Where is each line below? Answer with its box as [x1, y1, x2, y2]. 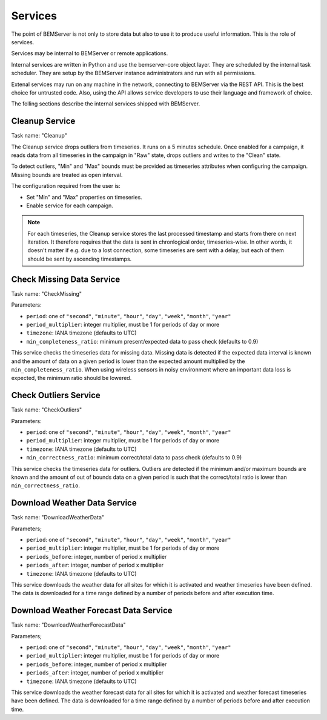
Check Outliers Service [11, 390, 101, 401]
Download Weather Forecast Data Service [11, 605, 173, 616]
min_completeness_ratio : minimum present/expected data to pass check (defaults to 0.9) [26, 338, 259, 345]
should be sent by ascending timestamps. [27, 255, 132, 262]
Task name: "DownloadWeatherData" [11, 514, 105, 521]
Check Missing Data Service [11, 274, 121, 284]
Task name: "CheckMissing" [11, 290, 82, 297]
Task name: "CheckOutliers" [11, 406, 82, 413]
